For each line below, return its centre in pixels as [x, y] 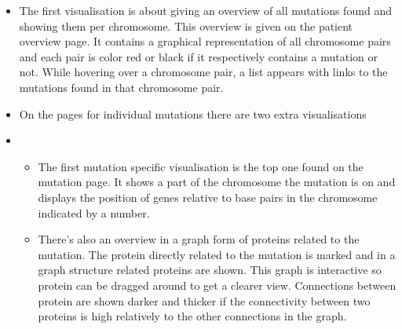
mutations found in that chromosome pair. [121, 87]
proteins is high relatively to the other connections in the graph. [192, 316]
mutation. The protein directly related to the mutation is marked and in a [217, 254]
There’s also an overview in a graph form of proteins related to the [199, 239]
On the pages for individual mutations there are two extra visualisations [193, 113]
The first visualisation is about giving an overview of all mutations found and [205, 10]
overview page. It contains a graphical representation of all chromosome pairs [205, 41]
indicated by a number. [94, 212]
